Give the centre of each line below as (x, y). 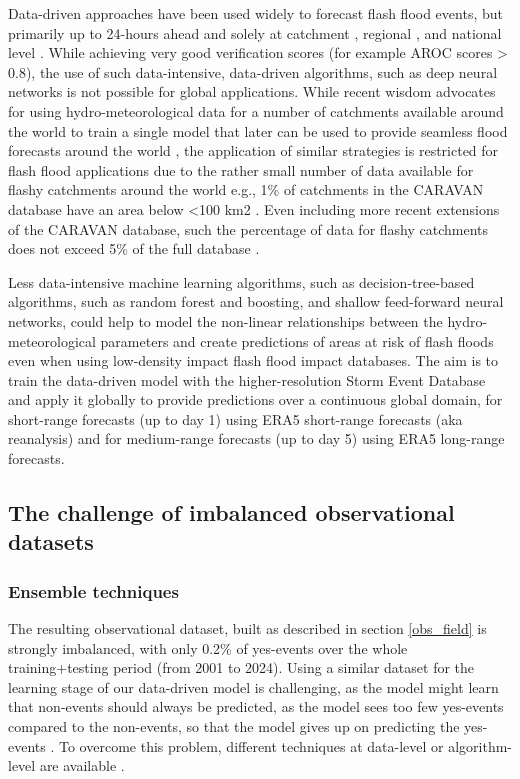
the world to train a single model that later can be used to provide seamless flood (258, 130)
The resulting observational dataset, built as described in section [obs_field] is (247, 628)
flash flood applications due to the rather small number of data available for (241, 169)
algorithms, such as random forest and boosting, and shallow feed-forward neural (256, 301)
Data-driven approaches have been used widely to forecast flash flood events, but (255, 13)
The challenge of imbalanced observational (231, 512)
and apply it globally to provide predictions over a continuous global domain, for (255, 399)
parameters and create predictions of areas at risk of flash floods (297, 340)
